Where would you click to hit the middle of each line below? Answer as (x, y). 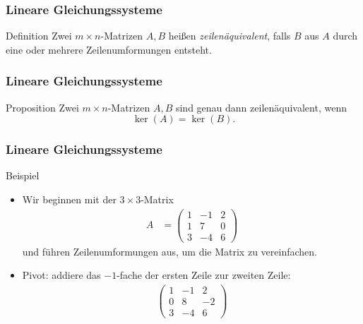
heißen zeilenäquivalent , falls (230, 36)
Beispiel (23, 175)
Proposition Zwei (42, 107)
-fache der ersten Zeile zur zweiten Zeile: (204, 275)
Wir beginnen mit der (69, 199)
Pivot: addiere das (61, 275)
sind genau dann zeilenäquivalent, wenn (261, 107)
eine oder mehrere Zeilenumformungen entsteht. (109, 49)
